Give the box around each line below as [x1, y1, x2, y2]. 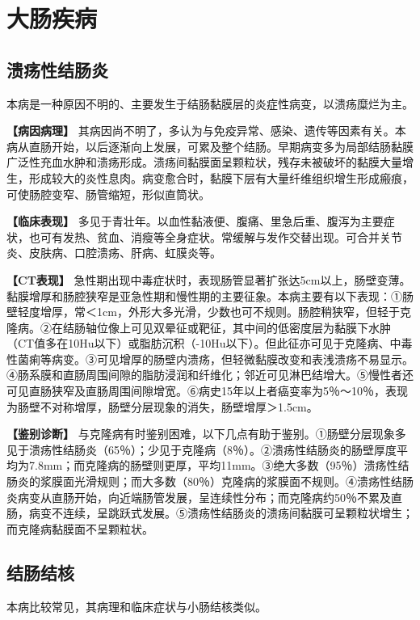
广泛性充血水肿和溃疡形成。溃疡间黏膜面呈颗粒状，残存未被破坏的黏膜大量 [6, 154, 402, 171]
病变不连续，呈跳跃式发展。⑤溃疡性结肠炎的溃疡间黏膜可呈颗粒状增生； [28, 504, 414, 521]
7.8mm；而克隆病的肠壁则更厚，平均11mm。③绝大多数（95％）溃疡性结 [28, 457, 409, 474]
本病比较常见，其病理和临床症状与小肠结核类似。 [6, 597, 267, 614]
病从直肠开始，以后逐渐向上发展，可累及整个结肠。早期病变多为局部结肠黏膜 [6, 137, 414, 154]
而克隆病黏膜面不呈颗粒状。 [6, 520, 153, 537]
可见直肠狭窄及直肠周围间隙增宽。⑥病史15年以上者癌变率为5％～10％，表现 [6, 382, 408, 399]
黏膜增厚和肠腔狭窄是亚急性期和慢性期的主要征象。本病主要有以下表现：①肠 [6, 287, 414, 304]
